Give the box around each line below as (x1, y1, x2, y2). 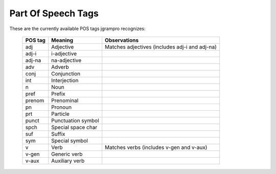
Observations (105, 36, 139, 43)
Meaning (51, 36, 74, 43)
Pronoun (51, 104, 72, 111)
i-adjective (51, 50, 77, 57)
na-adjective (51, 57, 82, 64)
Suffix (51, 130, 66, 137)
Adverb (51, 63, 69, 70)
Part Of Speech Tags (9, 8, 99, 19)
